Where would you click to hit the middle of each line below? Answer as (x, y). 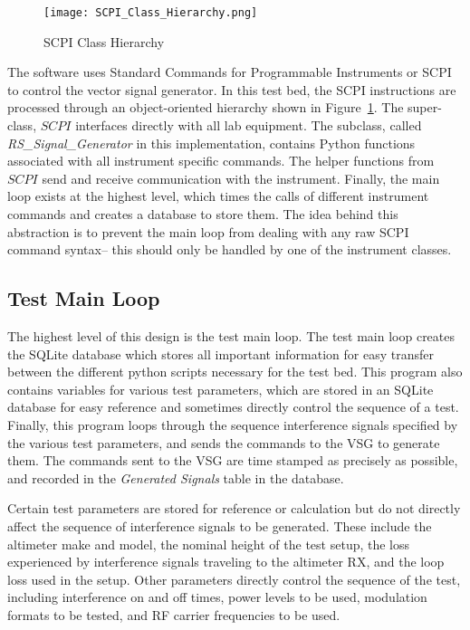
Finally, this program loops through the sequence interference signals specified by (233, 424)
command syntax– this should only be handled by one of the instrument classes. (230, 249)
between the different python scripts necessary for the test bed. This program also (235, 372)
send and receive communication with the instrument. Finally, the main (241, 178)
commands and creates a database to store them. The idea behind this (203, 214)
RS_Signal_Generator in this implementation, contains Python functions (211, 143)
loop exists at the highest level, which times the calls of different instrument (218, 196)
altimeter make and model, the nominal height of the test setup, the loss (209, 544)
